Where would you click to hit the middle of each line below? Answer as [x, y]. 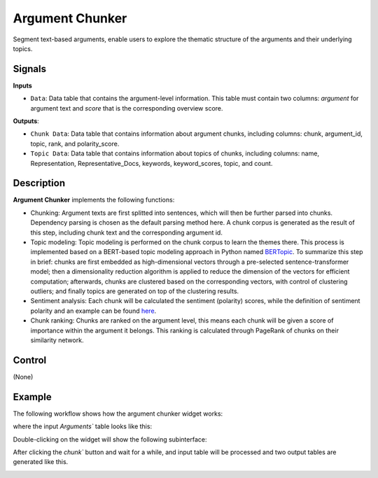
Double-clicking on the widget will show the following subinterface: [110, 439]
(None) [23, 377]
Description [39, 183]
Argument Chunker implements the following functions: [94, 200]
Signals [30, 69]
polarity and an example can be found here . [93, 311]
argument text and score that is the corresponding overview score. [127, 108]
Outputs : [26, 121]
